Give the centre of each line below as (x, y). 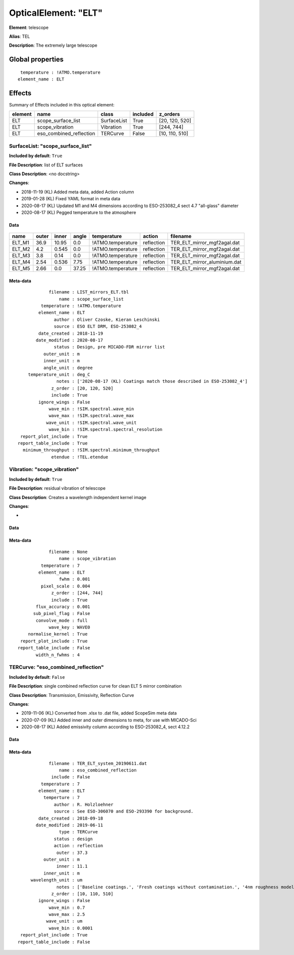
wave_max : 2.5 (67, 915)
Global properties (36, 60)
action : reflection (79, 846)
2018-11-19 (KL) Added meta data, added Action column (78, 192)
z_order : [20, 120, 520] (82, 388)
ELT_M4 (21, 262)
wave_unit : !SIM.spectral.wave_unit (91, 423)
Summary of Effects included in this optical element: (62, 105)
